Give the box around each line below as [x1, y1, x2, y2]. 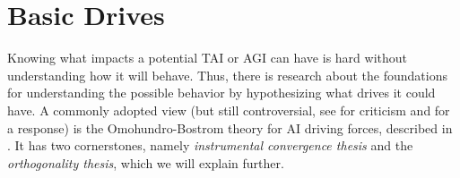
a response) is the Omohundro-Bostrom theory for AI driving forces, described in [7, 118, 453, 137]
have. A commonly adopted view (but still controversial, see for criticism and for [7, 100, 450, 119]
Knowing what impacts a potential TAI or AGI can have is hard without [7, 48, 407, 67]
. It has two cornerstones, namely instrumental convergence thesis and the [7, 136, 413, 155]
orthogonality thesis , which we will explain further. [7, 153, 284, 172]
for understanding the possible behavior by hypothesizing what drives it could [7, 83, 436, 102]
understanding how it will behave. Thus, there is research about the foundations [7, 65, 447, 84]
